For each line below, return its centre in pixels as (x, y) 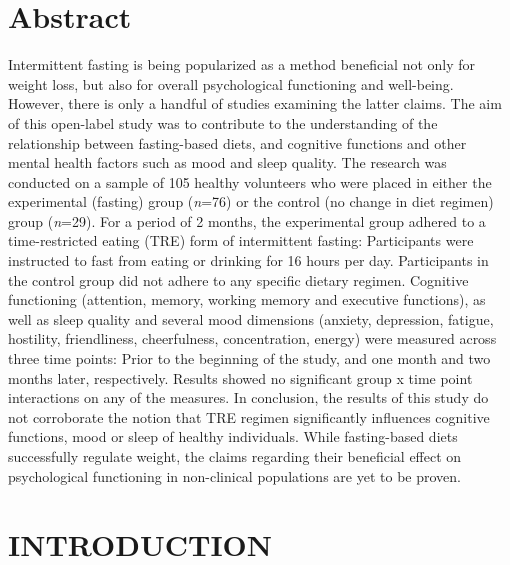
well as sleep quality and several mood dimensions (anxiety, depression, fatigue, (251, 318)
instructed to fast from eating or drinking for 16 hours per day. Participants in (248, 260)
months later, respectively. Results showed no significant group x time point (240, 377)
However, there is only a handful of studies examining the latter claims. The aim (255, 103)
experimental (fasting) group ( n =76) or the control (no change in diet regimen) (251, 201)
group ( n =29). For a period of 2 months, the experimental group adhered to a (247, 220)
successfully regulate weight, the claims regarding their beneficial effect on (235, 456)
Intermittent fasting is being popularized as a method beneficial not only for (242, 64)
